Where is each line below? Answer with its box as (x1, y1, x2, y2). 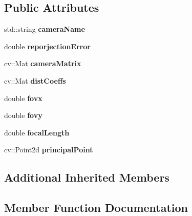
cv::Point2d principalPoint (4, 144, 93, 155)
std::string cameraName (4, 24, 85, 34)
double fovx (4, 92, 42, 103)
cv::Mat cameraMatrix (4, 58, 81, 69)
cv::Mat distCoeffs (4, 75, 66, 86)
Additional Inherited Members (4, 169, 169, 185)
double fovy (4, 110, 42, 121)
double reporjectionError (4, 41, 91, 51)
